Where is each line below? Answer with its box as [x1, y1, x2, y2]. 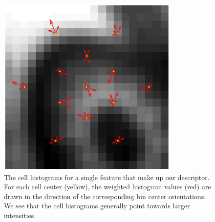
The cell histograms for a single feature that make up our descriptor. [4, 172, 210, 182]
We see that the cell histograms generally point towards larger [4, 201, 190, 211]
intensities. [4, 210, 36, 221]
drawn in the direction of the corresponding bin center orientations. [4, 191, 206, 201]
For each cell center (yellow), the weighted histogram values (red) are [4, 182, 211, 192]
